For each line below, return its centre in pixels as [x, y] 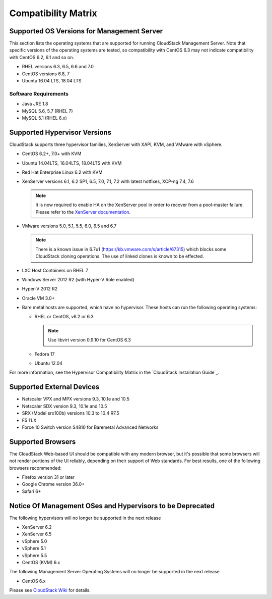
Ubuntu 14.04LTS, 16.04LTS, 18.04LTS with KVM [72, 163]
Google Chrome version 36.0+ [53, 484]
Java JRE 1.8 [35, 104]
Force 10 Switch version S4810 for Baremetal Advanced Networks [90, 427]
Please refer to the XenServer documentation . [83, 212]
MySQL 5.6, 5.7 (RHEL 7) [47, 111]
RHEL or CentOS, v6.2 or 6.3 [64, 317]
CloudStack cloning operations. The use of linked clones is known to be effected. [120, 256]
